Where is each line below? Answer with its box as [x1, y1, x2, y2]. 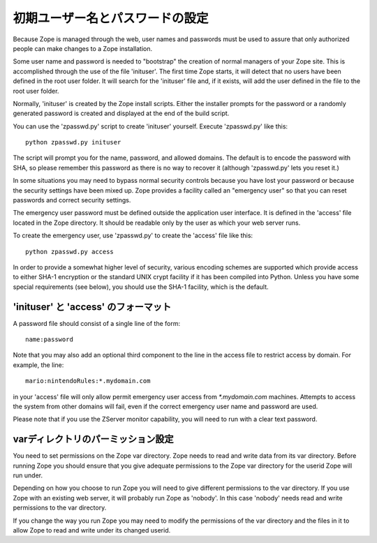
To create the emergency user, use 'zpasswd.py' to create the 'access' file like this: [13, 231, 253, 240]
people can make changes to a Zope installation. [13, 44, 153, 52]
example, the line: [13, 360, 64, 369]
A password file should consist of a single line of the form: [13, 319, 181, 327]
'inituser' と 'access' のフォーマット [13, 301, 172, 313]
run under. [13, 471, 43, 479]
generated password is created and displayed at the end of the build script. [13, 109, 230, 118]
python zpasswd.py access [25, 248, 114, 255]
